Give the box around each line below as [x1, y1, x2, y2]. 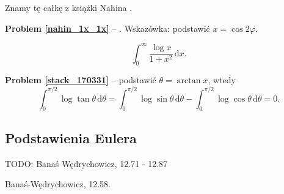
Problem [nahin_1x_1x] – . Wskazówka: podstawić [5, 21, 210, 34]
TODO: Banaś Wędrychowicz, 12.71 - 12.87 [5, 157, 168, 170]
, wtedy [208, 73, 236, 86]
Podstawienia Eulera [5, 128, 137, 147]
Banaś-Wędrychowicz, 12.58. [5, 177, 111, 190]
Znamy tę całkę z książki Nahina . [5, 1, 133, 13]
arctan [177, 76, 201, 86]
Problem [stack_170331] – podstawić [5, 73, 156, 86]
